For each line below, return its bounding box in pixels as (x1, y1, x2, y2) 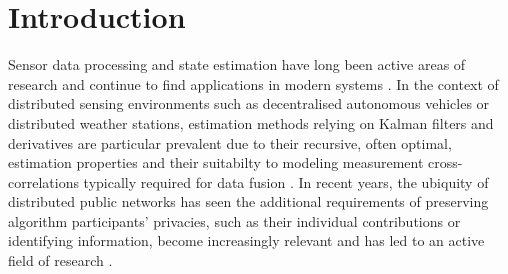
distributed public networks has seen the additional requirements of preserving (8, 191, 489, 212)
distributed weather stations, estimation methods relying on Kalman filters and (8, 112, 494, 133)
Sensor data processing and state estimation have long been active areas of (8, 54, 466, 75)
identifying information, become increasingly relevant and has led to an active (8, 230, 485, 251)
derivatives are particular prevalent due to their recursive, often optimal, (8, 132, 452, 153)
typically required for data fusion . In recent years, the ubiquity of (83, 171, 489, 192)
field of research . (8, 250, 113, 271)
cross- (428, 152, 463, 173)
